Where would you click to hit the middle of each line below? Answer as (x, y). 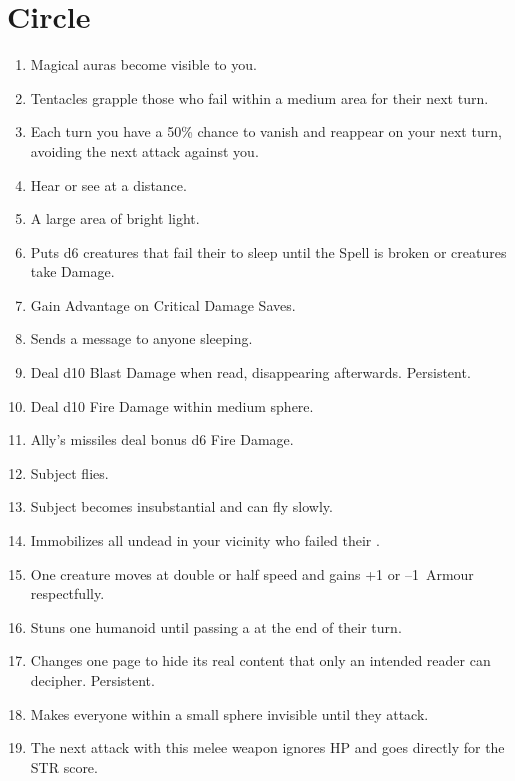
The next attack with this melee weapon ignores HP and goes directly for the (267, 747)
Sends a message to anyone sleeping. (141, 338)
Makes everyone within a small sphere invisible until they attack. (229, 713)
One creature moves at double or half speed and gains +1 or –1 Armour (252, 573)
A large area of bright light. (115, 218)
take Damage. (72, 271)
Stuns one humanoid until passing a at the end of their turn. (216, 626)
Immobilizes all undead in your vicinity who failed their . (205, 540)
